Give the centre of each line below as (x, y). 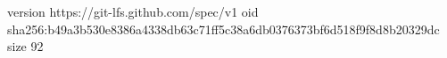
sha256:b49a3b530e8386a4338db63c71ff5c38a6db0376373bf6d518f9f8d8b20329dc (223, 29)
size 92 (25, 46)
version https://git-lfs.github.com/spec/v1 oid (133, 11)
